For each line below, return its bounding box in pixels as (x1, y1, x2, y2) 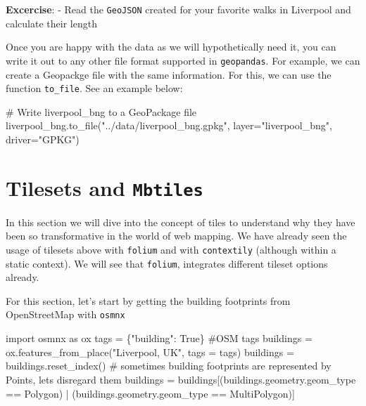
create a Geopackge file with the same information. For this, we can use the (6, 67, 332, 81)
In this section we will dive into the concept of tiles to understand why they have (6, 214, 355, 229)
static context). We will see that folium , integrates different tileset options (6, 256, 328, 270)
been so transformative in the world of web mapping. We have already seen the (6, 228, 347, 243)
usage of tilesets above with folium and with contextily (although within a (6, 242, 336, 256)
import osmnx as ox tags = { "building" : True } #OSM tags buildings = (6, 331, 313, 346)
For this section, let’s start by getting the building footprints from (6, 293, 291, 308)
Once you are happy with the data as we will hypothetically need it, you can (6, 39, 336, 54)
